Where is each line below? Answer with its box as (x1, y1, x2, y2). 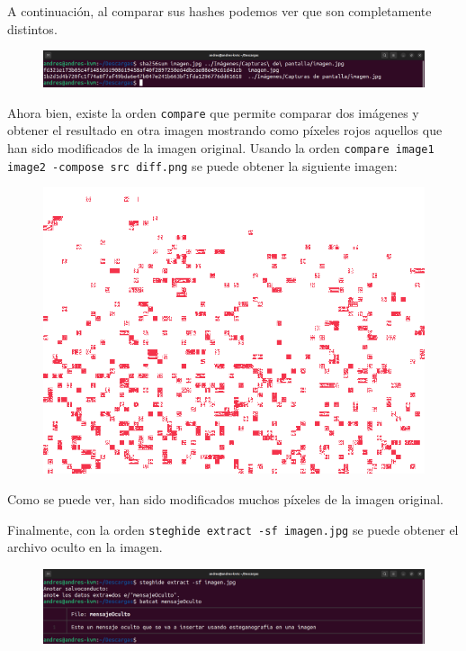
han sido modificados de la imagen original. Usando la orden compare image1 (7, 139, 435, 158)
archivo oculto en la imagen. (7, 538, 163, 556)
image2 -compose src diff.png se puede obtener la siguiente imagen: (7, 156, 398, 175)
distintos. (7, 19, 58, 38)
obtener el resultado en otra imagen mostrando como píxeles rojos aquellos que (7, 121, 443, 140)
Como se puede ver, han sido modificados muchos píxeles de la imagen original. (7, 489, 444, 508)
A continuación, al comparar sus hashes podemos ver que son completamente (7, 2, 432, 20)
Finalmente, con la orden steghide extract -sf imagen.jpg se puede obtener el (7, 520, 459, 538)
